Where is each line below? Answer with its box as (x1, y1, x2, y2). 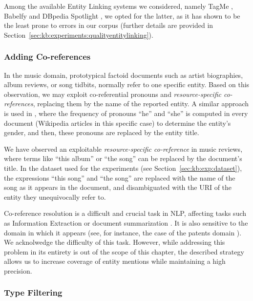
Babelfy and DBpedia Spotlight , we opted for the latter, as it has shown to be (4, 10, 240, 21)
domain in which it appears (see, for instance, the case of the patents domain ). (4, 227, 242, 237)
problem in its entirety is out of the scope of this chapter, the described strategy (4, 246, 244, 256)
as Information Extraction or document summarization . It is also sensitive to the (4, 217, 248, 228)
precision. (4, 265, 32, 276)
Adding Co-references (4, 50, 91, 63)
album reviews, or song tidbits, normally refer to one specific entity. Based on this (4, 79, 250, 90)
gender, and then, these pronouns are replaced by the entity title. (4, 127, 199, 138)
